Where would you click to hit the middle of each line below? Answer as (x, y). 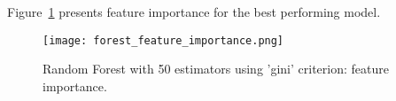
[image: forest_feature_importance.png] (163, 40)
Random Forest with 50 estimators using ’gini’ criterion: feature (216, 69)
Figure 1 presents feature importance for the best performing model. (194, 12)
